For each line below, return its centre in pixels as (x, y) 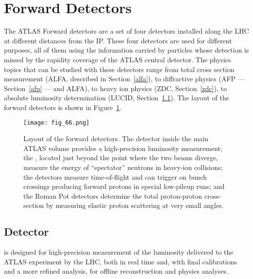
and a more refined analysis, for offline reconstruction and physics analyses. (116, 271)
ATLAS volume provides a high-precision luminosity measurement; (123, 148)
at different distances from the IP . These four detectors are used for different (118, 40)
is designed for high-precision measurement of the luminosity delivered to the (119, 252)
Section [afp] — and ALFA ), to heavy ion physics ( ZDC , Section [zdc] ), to (116, 88)
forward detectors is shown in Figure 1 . (63, 107)
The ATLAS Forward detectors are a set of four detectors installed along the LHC (126, 31)
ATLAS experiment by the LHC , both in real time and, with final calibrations (120, 261)
